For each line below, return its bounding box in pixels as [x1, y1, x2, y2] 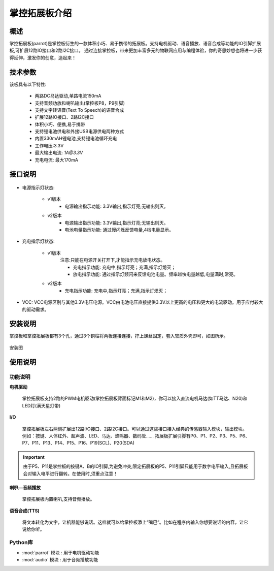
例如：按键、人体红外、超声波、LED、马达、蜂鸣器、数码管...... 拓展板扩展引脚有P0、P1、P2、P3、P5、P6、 [22, 432, 250, 439]
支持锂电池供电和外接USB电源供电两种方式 [35, 129, 124, 135]
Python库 [9, 539, 33, 546]
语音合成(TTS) [9, 507, 40, 514]
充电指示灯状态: [22, 238, 55, 244]
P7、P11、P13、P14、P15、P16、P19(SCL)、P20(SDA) [22, 440, 134, 446]
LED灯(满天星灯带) [22, 402, 61, 408]
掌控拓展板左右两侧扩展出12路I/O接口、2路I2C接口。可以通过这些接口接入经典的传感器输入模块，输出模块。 [22, 426, 247, 432]
